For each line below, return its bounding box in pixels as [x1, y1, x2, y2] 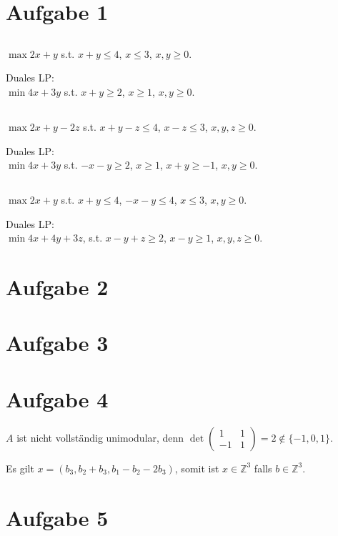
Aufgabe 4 [6, 384, 109, 413]
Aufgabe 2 [6, 272, 109, 302]
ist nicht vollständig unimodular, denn [16, 430, 184, 445]
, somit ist [174, 460, 219, 475]
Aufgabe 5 [6, 502, 109, 532]
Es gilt [6, 460, 34, 475]
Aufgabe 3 [6, 328, 109, 357]
